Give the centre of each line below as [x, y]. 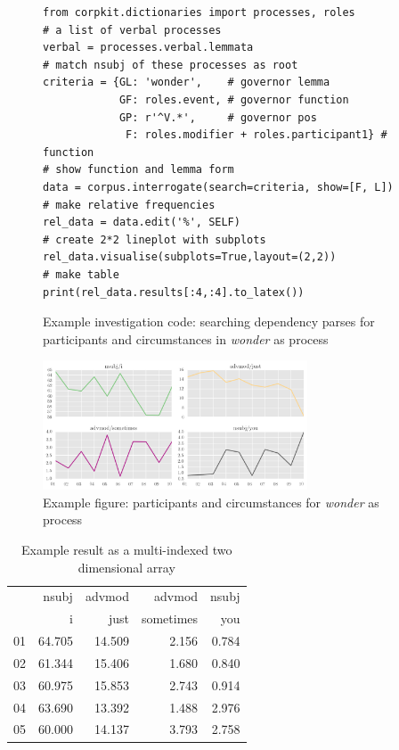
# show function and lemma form [138, 170]
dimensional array [126, 567]
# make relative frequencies [129, 205]
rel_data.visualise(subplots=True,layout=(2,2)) [190, 257]
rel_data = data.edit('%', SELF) [142, 223]
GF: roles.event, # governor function [234, 99]
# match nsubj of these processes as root [171, 65]
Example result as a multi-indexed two [127, 549]
